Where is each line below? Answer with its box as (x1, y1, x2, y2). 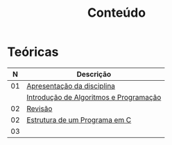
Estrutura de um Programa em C (26, 115, 132, 125)
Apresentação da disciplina (26, 81, 116, 91)
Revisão (26, 103, 53, 113)
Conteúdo (87, 5, 146, 21)
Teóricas (7, 44, 59, 60)
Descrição (76, 69, 112, 79)
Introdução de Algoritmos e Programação (26, 92, 162, 102)
